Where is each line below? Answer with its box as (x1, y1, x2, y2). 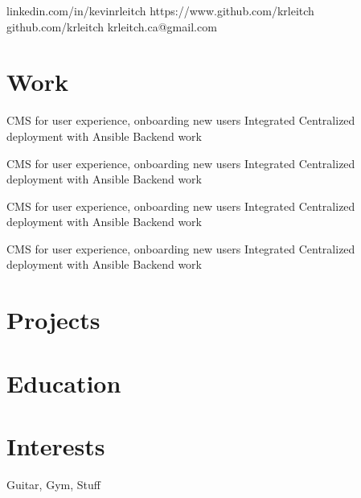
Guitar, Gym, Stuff (6, 475, 101, 492)
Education (6, 366, 121, 399)
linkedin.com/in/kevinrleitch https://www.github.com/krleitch (6, 2, 314, 19)
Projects (6, 303, 101, 336)
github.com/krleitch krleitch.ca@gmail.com (6, 18, 217, 35)
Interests (6, 430, 105, 462)
